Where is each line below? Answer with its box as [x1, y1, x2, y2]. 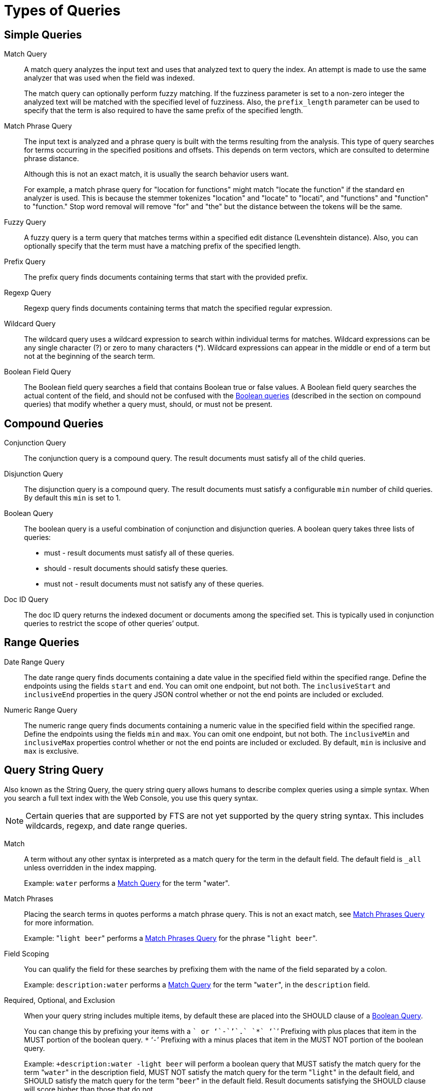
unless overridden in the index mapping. [24, 863, 157, 872]
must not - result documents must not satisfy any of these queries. [44, 580, 264, 589]
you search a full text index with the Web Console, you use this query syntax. [4, 793, 258, 802]
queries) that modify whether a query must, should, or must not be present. [24, 400, 273, 409]
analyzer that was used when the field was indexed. [24, 74, 195, 83]
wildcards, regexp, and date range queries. [26, 820, 188, 831]
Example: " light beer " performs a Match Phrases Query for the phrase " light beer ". [24, 933, 317, 942]
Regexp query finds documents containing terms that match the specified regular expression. [24, 304, 332, 313]
